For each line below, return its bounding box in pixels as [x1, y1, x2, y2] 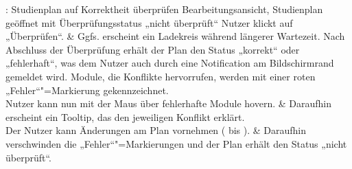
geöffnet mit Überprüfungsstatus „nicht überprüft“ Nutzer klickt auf [5, 15, 293, 30]
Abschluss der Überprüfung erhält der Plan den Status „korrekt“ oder [5, 42, 300, 56]
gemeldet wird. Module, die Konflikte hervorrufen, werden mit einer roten [5, 69, 316, 83]
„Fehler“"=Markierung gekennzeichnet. [5, 82, 169, 97]
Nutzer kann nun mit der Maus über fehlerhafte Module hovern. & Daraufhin [5, 96, 332, 111]
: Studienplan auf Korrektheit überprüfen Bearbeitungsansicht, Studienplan [5, 2, 323, 16]
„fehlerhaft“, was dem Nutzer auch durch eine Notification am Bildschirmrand [5, 56, 334, 70]
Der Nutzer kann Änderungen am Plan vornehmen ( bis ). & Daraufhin [5, 123, 307, 137]
